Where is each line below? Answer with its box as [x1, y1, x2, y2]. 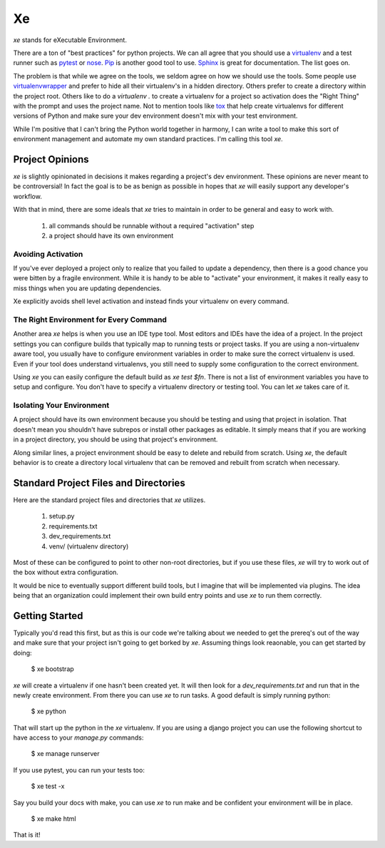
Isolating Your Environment [13, 400, 110, 410]
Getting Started [13, 610, 83, 622]
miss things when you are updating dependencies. [13, 284, 162, 292]
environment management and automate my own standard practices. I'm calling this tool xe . [13, 135, 283, 143]
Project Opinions [13, 153, 89, 165]
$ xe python [31, 707, 67, 716]
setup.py [48, 512, 75, 521]
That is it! [13, 831, 41, 839]
